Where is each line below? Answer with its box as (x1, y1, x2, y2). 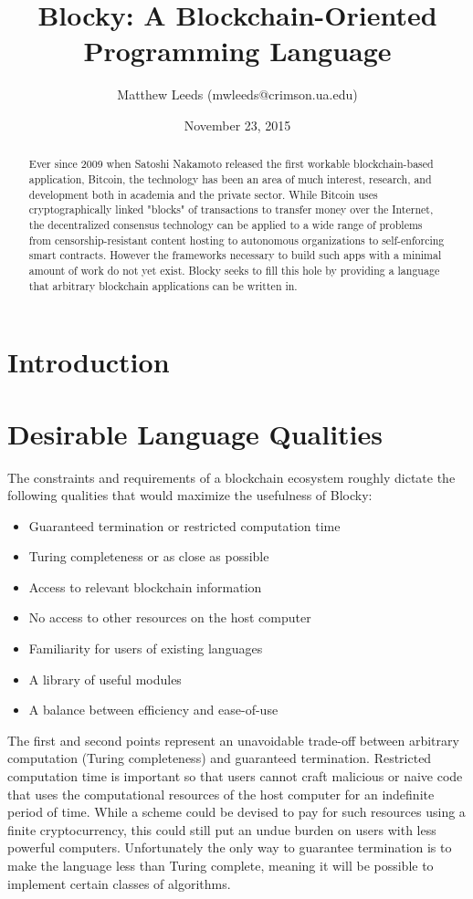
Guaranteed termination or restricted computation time (28, 516, 341, 535)
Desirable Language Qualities (7, 414, 383, 452)
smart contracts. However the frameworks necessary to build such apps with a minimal (28, 247, 442, 263)
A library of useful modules (28, 669, 182, 688)
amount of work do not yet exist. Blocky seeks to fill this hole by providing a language (28, 262, 440, 277)
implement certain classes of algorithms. (7, 873, 231, 893)
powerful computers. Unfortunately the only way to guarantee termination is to (7, 838, 452, 857)
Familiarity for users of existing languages (28, 639, 263, 658)
